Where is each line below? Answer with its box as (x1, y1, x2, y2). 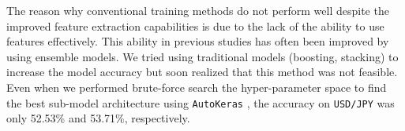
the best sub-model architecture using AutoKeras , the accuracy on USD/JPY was (6, 94, 395, 111)
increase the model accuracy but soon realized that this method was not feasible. (6, 64, 398, 80)
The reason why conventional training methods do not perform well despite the (6, 2, 389, 18)
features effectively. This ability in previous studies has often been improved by (6, 33, 389, 49)
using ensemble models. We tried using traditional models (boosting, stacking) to (6, 48, 399, 64)
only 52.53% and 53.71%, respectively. (6, 110, 190, 126)
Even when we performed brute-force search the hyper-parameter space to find (6, 78, 387, 95)
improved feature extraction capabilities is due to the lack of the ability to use (6, 17, 384, 34)
